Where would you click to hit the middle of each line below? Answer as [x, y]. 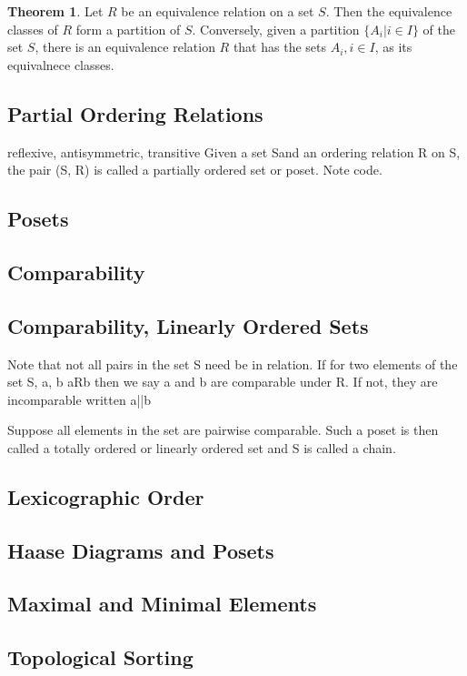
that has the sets [279, 47]
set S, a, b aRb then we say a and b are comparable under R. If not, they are [223, 382]
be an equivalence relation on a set [218, 11]
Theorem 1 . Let [55, 11]
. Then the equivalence [389, 11]
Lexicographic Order [106, 496]
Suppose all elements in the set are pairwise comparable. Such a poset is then [223, 430]
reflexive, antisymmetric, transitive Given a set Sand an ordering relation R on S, [234, 151]
